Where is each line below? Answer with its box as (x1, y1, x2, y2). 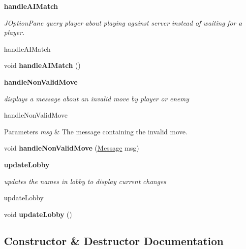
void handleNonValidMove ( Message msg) (4, 143, 139, 153)
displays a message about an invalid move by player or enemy (4, 93, 189, 103)
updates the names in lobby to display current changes (4, 176, 166, 186)
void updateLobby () (4, 209, 72, 219)
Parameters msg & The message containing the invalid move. (4, 126, 187, 136)
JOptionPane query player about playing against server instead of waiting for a (4, 17, 242, 28)
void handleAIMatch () (4, 60, 81, 70)
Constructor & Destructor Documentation (4, 233, 224, 248)
